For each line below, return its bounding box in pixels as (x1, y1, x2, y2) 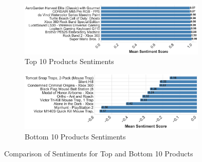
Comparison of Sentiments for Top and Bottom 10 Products (4, 148, 193, 159)
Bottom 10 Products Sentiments (25, 131, 126, 141)
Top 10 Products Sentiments (25, 56, 114, 67)
